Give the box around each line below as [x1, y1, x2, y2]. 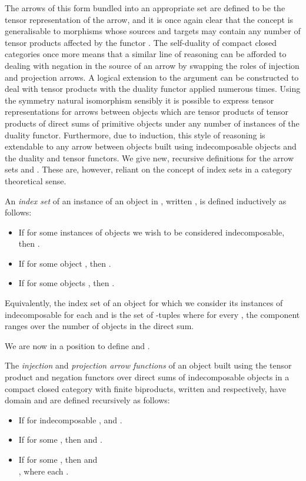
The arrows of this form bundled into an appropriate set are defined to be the [5, 2, 285, 14]
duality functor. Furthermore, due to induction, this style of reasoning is [5, 128, 265, 141]
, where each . [18, 465, 69, 477]
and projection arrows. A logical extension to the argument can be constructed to [5, 71, 299, 83]
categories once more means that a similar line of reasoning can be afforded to [5, 48, 287, 60]
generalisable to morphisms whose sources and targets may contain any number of [5, 25, 301, 37]
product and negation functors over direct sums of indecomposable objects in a [5, 371, 290, 383]
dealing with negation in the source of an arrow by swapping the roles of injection [5, 59, 300, 71]
